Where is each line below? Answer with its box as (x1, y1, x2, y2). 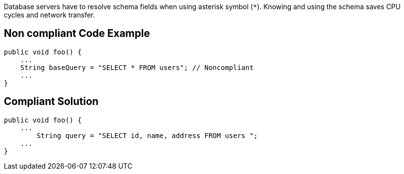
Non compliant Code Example (4, 27, 150, 40)
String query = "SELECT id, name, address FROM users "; (36, 131, 258, 139)
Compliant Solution (4, 95, 99, 108)
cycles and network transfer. (4, 11, 95, 19)
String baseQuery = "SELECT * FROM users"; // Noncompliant (20, 63, 254, 71)
